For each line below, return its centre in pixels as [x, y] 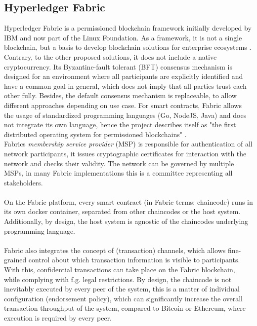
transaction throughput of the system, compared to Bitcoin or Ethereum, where [125, 308]
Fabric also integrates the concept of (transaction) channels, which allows [115, 250]
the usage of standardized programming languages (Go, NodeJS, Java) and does [125, 115]
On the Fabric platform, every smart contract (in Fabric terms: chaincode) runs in [128, 201]
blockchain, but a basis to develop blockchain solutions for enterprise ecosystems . [128, 47]
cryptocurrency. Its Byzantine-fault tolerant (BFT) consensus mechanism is [118, 66]
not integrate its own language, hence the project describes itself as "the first [120, 125]
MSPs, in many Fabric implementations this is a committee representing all [118, 173]
